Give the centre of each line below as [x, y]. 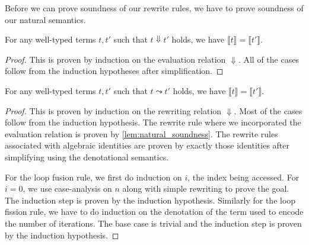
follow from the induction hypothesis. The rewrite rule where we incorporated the [153, 122]
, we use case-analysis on [67, 188]
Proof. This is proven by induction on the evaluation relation [115, 59]
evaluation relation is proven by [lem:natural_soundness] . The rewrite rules [141, 133]
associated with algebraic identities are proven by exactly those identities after [147, 145]
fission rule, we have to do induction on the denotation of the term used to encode [154, 212]
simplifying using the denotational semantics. [87, 157]
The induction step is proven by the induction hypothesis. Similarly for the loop [150, 200]
